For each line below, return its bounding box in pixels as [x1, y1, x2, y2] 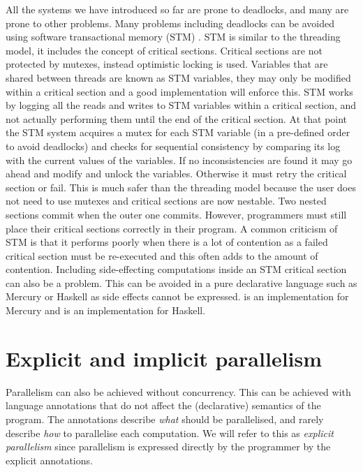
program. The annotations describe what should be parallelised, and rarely [6, 411, 324, 426]
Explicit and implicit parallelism [6, 344, 323, 372]
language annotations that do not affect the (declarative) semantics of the [6, 398, 321, 413]
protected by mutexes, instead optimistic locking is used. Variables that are [6, 57, 328, 71]
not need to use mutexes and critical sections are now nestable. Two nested [6, 193, 327, 208]
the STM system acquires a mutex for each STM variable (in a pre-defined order [6, 125, 350, 140]
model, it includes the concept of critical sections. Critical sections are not [6, 43, 323, 57]
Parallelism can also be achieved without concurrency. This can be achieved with [6, 384, 351, 399]
